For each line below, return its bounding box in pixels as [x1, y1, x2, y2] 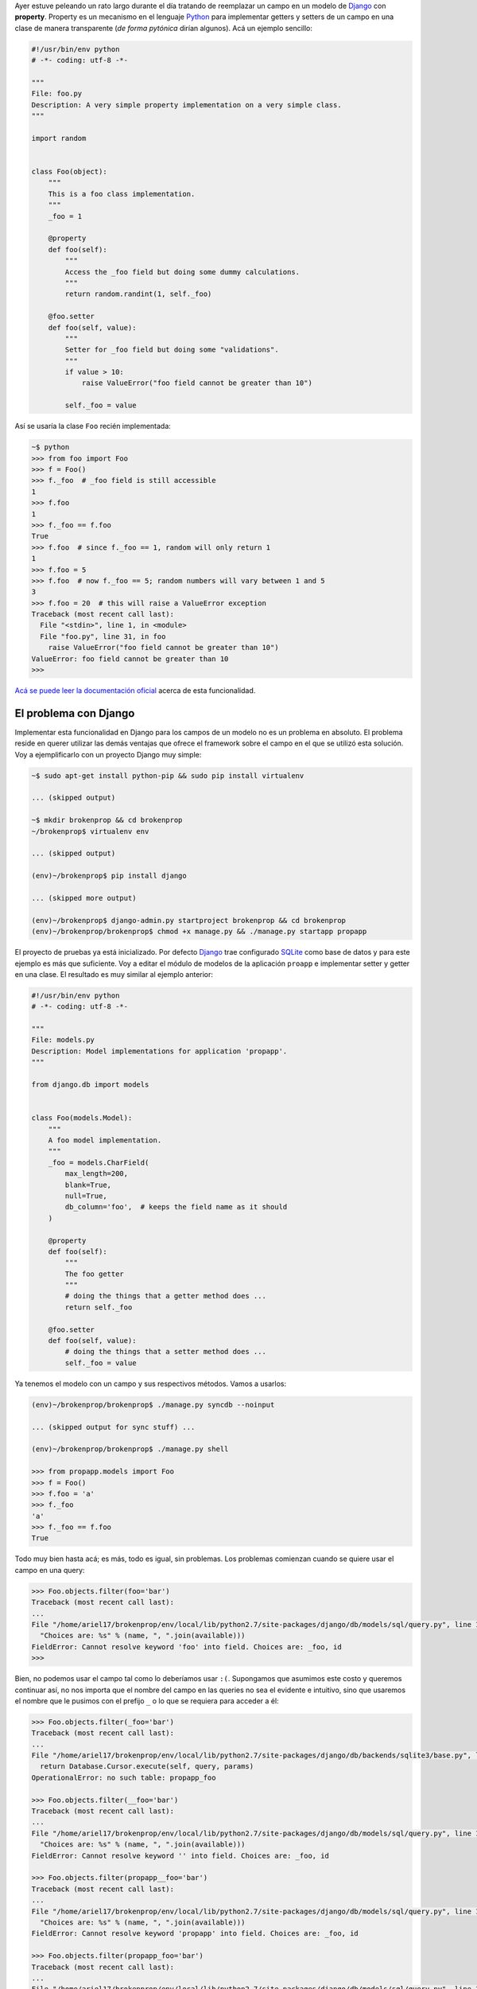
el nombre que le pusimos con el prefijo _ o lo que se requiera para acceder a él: [14, 1695, 279, 1706]
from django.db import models [31, 1080, 149, 1089]
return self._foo [64, 1302, 133, 1312]
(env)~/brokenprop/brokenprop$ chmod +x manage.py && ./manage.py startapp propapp [31, 927, 367, 936]
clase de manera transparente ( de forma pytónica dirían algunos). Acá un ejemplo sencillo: [14, 23, 313, 33]
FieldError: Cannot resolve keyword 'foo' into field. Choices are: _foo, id [31, 1642, 342, 1651]
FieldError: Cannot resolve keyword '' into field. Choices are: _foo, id [31, 1851, 330, 1860]
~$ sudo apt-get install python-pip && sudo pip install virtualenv [31, 771, 304, 780]
